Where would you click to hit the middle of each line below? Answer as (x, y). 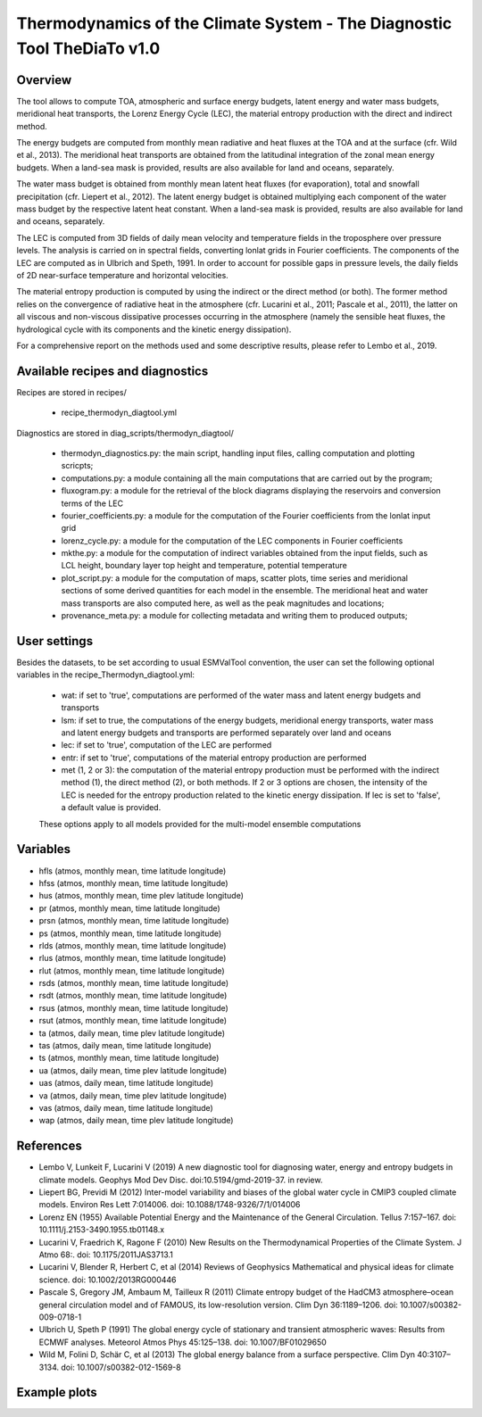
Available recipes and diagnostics (112, 371)
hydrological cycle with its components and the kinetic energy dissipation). (154, 329)
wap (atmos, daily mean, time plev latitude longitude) (136, 1121)
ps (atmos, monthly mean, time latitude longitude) (130, 933)
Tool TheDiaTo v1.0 (88, 48)
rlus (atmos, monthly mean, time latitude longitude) (133, 958)
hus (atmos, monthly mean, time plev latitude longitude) (141, 896)
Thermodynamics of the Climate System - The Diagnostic (234, 23)
